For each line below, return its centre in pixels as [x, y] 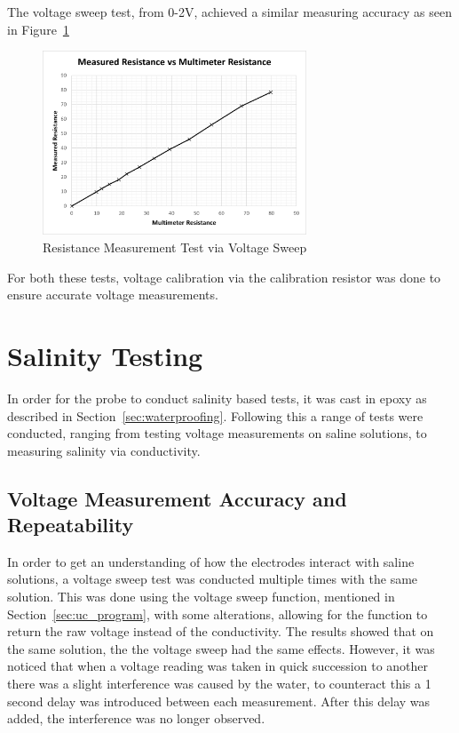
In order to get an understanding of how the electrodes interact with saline [211, 561]
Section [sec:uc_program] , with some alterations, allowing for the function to [218, 613]
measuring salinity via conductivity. [104, 450]
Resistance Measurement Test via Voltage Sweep [175, 247]
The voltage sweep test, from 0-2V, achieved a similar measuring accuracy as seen [230, 12]
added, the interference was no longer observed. [136, 718]
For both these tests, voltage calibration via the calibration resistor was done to [224, 277]
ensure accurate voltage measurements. [113, 295]
